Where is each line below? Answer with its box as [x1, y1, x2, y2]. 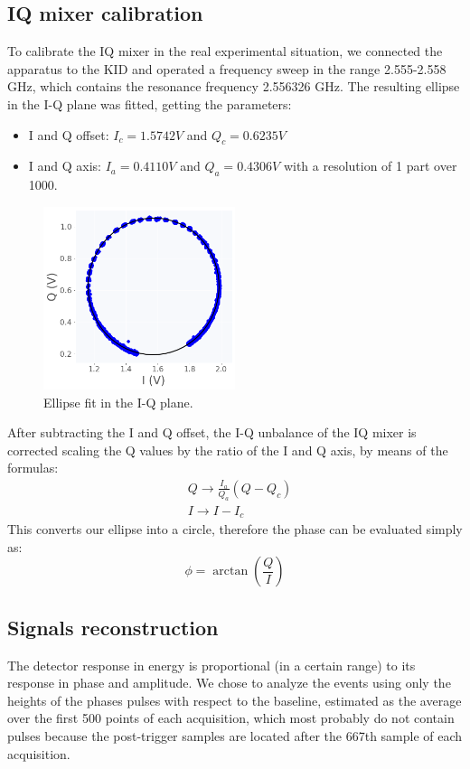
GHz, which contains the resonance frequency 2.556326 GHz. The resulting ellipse [7, 77, 460, 96]
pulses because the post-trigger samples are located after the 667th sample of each [7, 726, 463, 745]
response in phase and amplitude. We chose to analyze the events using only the [7, 673, 451, 692]
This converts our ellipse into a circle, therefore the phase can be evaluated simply [7, 520, 463, 539]
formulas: [7, 458, 59, 477]
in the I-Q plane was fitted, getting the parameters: [7, 94, 292, 113]
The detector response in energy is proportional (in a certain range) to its [7, 655, 416, 674]
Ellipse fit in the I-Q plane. [43, 392, 193, 411]
